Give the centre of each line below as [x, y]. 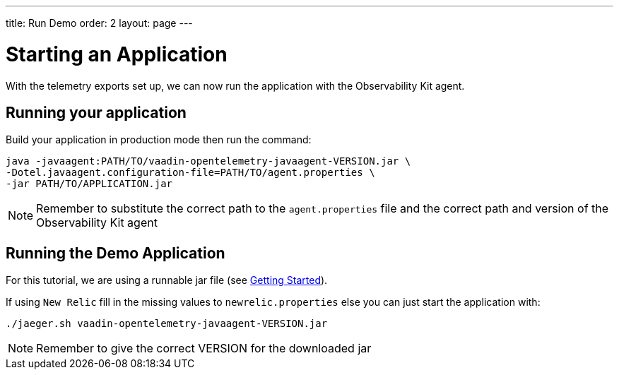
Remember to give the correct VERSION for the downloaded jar [204, 349]
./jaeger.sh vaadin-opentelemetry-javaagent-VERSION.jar [167, 324]
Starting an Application [117, 54]
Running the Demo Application [116, 253]
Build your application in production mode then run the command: [159, 140]
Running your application [96, 112]
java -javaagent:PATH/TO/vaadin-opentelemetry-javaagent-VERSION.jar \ [208, 161]
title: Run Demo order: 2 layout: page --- [99, 23]
